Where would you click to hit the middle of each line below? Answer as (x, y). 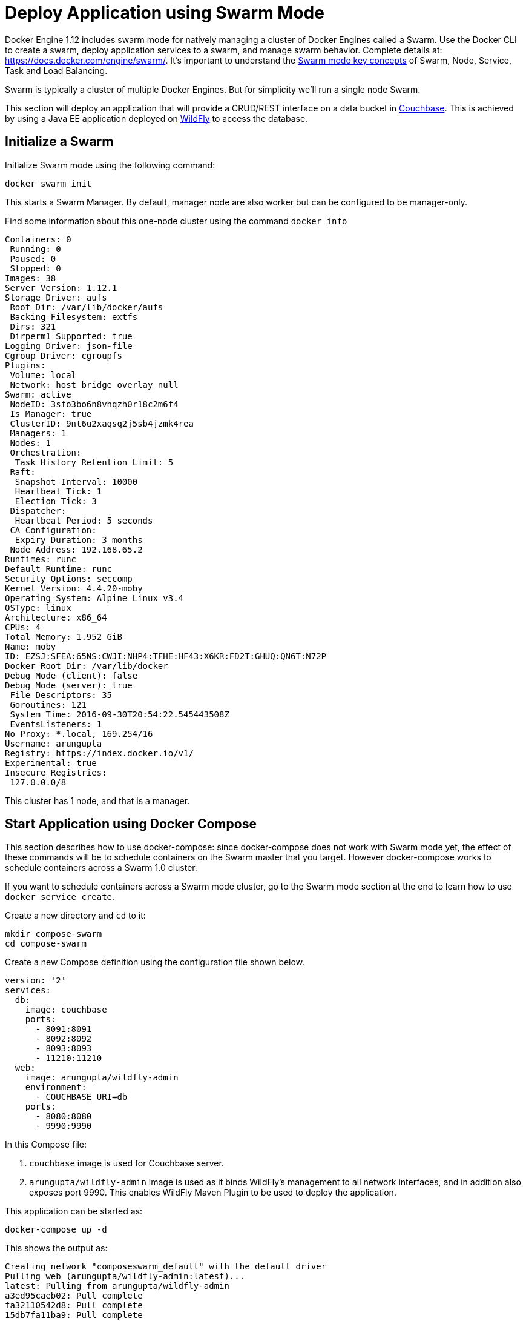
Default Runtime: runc (59, 569)
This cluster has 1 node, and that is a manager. (97, 800)
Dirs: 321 (33, 326)
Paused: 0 (33, 258)
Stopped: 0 (35, 268)
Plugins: (25, 365)
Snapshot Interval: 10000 (76, 481)
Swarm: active (38, 394)
